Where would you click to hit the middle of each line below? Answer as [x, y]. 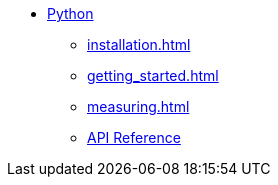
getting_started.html [153, 75]
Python [70, 13]
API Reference [134, 137]
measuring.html [138, 106]
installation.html [139, 44]
